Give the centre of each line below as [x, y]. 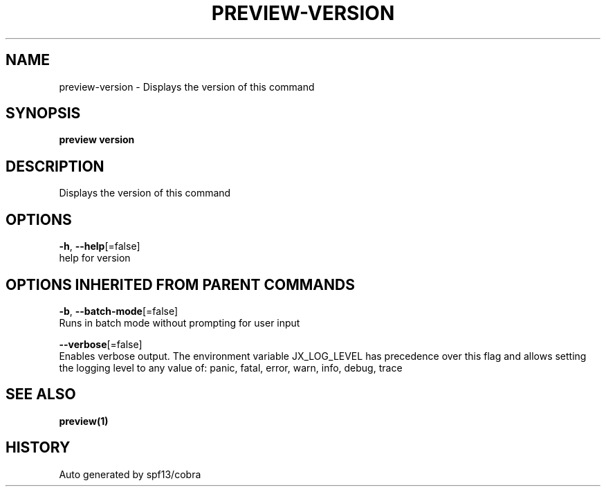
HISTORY [38, 448]
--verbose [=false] [101, 344]
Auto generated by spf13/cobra [130, 474]
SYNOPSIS [43, 113]
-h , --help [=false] [100, 246]
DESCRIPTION [55, 166]
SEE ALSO [41, 394]
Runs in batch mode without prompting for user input [180, 322]
